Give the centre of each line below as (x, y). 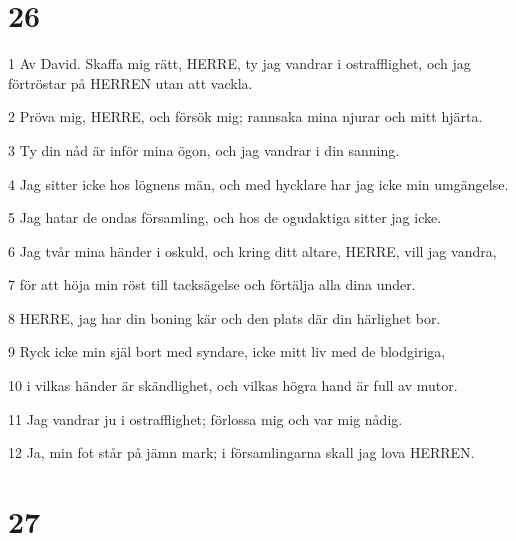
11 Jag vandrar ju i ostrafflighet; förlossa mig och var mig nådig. (205, 418)
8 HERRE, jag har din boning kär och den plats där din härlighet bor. (224, 317)
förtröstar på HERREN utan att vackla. (130, 82)
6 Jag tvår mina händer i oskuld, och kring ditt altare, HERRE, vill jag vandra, (252, 250)
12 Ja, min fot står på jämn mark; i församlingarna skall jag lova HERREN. (241, 452)
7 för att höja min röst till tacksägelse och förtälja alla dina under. (212, 284)
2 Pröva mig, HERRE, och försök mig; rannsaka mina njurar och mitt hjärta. (245, 116)
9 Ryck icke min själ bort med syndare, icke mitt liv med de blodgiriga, (227, 351)
